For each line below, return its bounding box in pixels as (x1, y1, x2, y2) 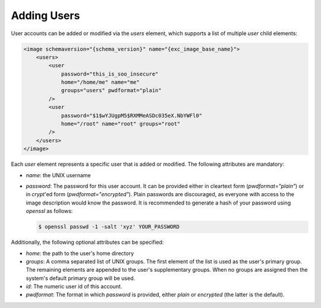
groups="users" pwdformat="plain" (61, 87, 162, 94)
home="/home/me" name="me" (61, 79, 140, 86)
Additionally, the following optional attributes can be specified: (11, 238, 164, 246)
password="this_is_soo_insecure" (61, 70, 159, 77)
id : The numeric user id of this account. (26, 283, 122, 290)
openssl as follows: (26, 208, 73, 215)
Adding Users (11, 9, 80, 22)
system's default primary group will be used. (26, 274, 136, 282)
